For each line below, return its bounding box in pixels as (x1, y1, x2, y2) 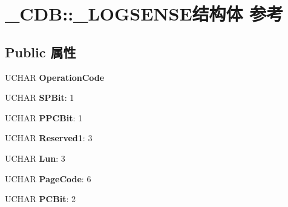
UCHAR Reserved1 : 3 (5, 132, 93, 144)
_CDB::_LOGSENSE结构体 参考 (5, 1, 284, 26)
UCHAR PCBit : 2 (5, 193, 76, 205)
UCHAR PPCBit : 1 (5, 111, 82, 124)
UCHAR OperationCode (5, 71, 105, 83)
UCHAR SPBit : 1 (5, 91, 74, 104)
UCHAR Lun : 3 (5, 151, 65, 164)
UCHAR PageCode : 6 (5, 172, 91, 185)
